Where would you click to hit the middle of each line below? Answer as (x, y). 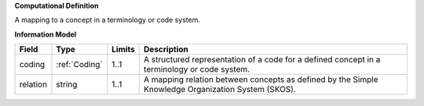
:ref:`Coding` (80, 65)
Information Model (46, 34)
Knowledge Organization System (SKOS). (220, 90)
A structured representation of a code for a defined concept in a (262, 60)
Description (166, 49)
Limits (123, 49)
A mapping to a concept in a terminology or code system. (107, 20)
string (67, 84)
